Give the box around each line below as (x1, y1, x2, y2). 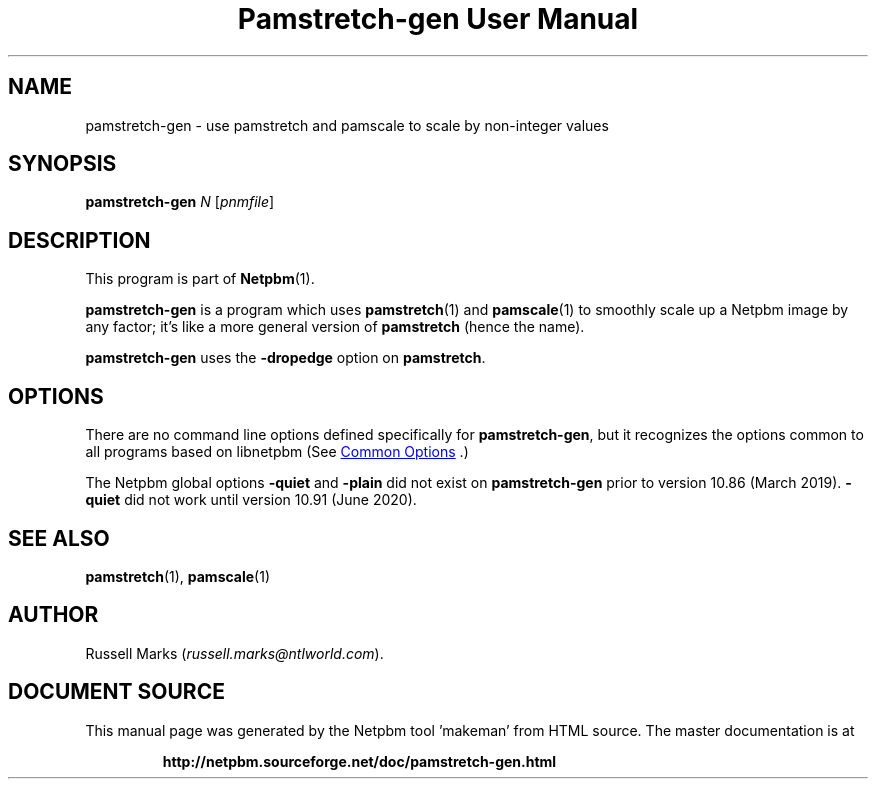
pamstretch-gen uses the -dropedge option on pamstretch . (85, 349, 486, 367)
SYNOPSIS (8, 151, 117, 177)
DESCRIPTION (8, 227, 151, 253)
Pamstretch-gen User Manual (237, 2, 639, 36)
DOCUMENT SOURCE (8, 679, 225, 705)
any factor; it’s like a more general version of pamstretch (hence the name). (85, 318, 585, 336)
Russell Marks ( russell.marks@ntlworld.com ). (85, 644, 384, 662)
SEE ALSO (8, 525, 110, 551)
